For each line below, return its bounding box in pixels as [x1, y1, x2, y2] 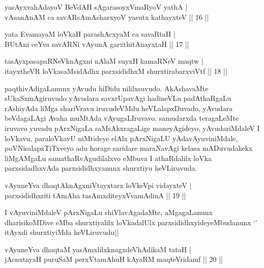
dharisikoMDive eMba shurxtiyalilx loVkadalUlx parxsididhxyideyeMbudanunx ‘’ [5, 217, 257, 227]
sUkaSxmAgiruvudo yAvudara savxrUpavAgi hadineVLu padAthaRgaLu [5, 93, 231, 103]
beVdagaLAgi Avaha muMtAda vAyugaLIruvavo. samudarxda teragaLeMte [5, 113, 239, 123]
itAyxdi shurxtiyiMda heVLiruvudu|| [5, 227, 119, 237]
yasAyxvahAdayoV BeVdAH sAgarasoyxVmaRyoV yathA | [5, 2, 188, 12]
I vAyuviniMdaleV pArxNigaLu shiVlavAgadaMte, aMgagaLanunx [5, 207, 213, 218]
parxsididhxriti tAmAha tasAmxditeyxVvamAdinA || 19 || [5, 190, 186, 200]
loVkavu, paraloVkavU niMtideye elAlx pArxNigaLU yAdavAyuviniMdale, [5, 132, 238, 143]
